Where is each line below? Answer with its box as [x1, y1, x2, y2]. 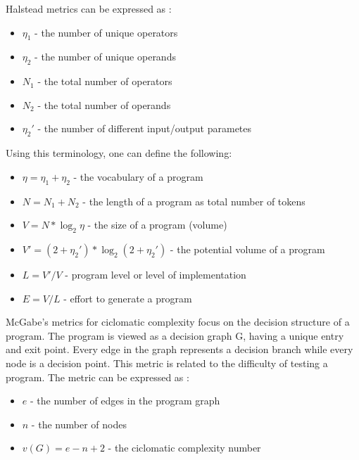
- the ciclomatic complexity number [108, 440, 261, 455]
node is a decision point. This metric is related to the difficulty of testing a [6, 355, 328, 370]
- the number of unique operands [34, 49, 176, 64]
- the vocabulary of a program [73, 169, 203, 184]
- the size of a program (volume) [87, 217, 227, 232]
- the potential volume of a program [170, 241, 325, 256]
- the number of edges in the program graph [30, 393, 220, 408]
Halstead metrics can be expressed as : [6, 1, 172, 15]
